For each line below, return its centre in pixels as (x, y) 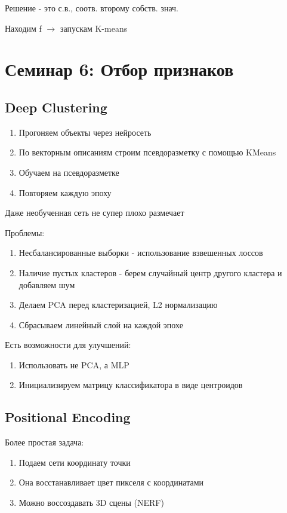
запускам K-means (94, 28)
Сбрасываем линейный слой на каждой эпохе (101, 324)
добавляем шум (47, 284)
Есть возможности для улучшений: (68, 345)
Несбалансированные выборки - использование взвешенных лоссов (141, 253)
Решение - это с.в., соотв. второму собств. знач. (92, 8)
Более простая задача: (44, 442)
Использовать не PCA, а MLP (74, 364)
